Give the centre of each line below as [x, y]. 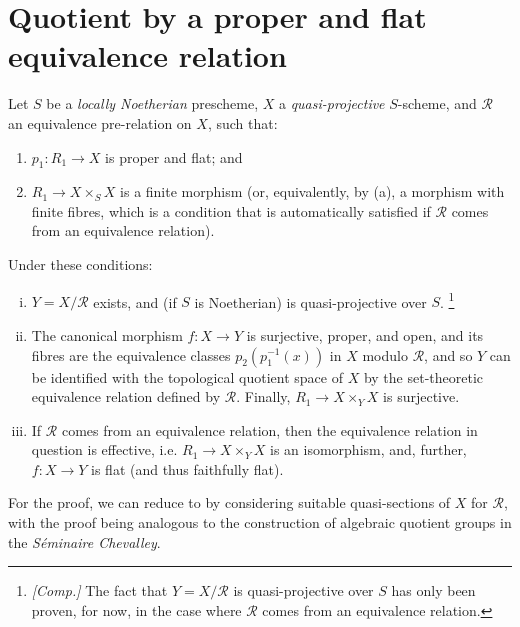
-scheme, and [437, 103]
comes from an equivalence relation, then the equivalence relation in [269, 429]
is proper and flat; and [174, 156]
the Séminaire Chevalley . [84, 541]
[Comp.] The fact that [99, 590]
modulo [385, 354]
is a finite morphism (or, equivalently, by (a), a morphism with [312, 191]
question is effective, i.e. [104, 449]
